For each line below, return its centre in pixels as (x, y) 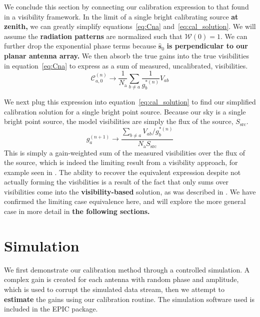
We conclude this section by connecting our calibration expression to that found (126, 6)
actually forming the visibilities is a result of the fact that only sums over (116, 182)
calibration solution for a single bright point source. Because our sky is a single (125, 111)
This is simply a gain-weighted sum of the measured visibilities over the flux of (125, 152)
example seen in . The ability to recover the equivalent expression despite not (122, 172)
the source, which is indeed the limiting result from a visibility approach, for (121, 162)
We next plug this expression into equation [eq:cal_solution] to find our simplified (130, 101)
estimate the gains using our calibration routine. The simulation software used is (129, 299)
